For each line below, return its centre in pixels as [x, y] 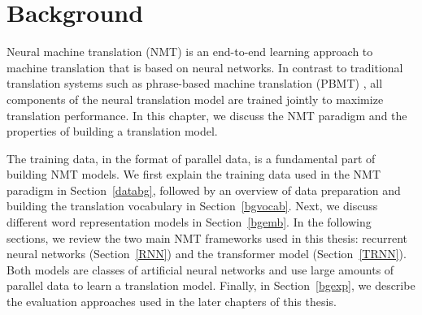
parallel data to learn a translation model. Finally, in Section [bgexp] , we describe [211, 285]
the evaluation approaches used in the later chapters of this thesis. [172, 302]
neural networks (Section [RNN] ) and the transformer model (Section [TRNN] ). [207, 254]
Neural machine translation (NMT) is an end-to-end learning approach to [190, 52]
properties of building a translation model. [112, 131]
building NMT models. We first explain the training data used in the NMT [194, 174]
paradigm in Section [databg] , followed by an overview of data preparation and [204, 190]
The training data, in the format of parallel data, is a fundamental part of [191, 158]
